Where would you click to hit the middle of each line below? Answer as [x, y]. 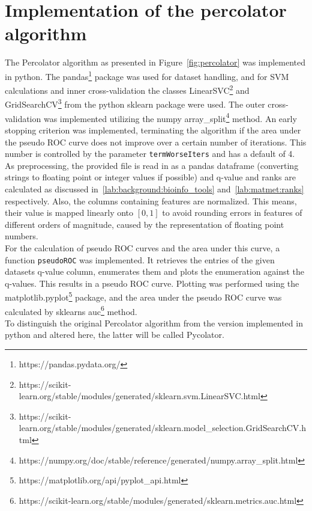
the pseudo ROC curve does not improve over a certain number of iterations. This [156, 142]
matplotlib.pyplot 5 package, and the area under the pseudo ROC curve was [143, 296]
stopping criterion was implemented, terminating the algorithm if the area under [153, 130]
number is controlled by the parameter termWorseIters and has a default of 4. [150, 154]
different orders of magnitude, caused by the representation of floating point [145, 224]
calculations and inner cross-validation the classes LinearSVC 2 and [127, 89]
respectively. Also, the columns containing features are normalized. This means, [151, 200]
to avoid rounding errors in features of [232, 213]
